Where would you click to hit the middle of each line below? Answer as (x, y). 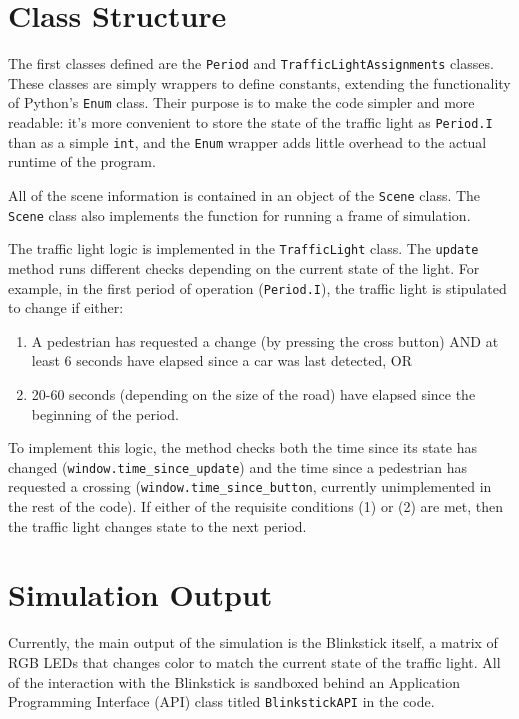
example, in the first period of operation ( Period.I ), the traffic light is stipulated (257, 287)
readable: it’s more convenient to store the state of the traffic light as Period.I (250, 122)
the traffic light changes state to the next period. (157, 525)
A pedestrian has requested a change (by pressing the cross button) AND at (265, 340)
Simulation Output (140, 594)
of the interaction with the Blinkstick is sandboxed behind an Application (234, 681)
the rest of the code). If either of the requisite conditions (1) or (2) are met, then (256, 506)
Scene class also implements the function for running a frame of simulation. (239, 214)
